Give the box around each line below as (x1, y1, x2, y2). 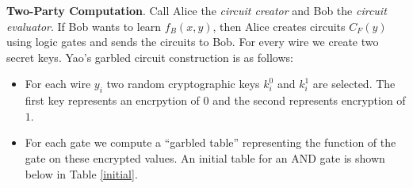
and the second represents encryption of (212, 92, 406, 109)
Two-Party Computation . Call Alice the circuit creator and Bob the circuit (6, 2, 387, 18)
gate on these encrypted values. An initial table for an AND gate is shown (25, 149, 385, 166)
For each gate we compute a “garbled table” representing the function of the (25, 134, 396, 151)
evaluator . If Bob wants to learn (6, 17, 162, 34)
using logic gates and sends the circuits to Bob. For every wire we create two (6, 33, 379, 50)
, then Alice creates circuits (212, 17, 346, 34)
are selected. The (312, 75, 396, 92)
